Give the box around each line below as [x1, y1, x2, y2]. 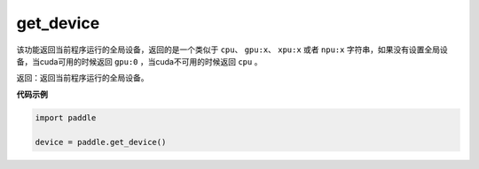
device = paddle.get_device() [35, 137, 167, 148]
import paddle [35, 112, 97, 123]
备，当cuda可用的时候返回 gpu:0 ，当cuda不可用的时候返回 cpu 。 [16, 56, 263, 66]
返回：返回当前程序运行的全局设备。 [16, 73, 149, 83]
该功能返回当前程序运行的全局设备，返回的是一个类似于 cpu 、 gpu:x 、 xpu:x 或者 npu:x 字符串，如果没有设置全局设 [16, 44, 448, 55]
